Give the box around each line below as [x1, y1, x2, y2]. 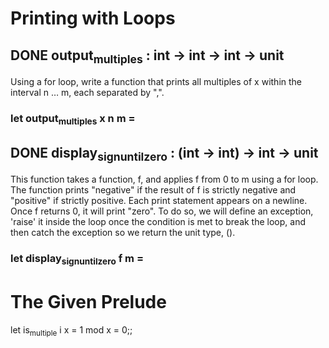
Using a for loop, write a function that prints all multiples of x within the [10, 76, 302, 88]
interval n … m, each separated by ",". [10, 87, 165, 99]
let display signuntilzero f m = [10, 252, 145, 267]
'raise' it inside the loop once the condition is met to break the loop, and [10, 216, 307, 228]
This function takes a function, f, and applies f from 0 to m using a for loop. [10, 173, 319, 186]
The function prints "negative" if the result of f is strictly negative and [10, 184, 297, 196]
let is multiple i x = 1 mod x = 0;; [10, 323, 133, 338]
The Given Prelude [10, 290, 167, 313]
